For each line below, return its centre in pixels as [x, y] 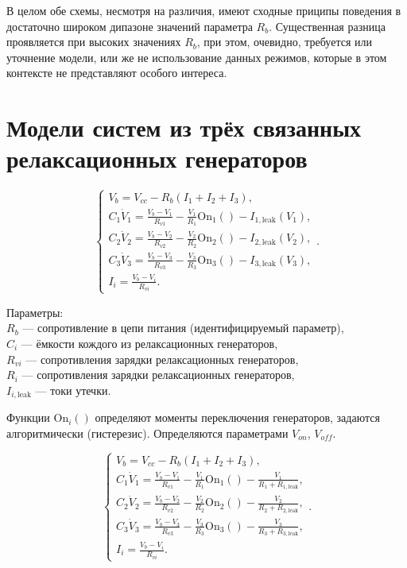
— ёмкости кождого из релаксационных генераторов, [149, 343]
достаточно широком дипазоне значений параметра [130, 26]
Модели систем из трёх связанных [184, 128]
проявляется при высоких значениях [94, 42]
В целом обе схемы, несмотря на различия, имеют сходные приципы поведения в [204, 10]
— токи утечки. [73, 390]
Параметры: [35, 312]
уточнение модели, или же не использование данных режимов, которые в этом [197, 57]
